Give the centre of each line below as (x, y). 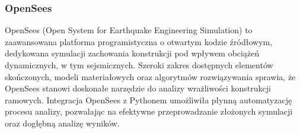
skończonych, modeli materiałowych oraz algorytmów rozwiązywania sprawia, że (150, 76)
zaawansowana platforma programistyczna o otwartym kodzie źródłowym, (139, 41)
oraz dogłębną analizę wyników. (62, 123)
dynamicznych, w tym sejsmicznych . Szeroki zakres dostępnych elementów (139, 65)
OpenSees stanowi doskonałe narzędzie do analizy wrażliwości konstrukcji (138, 88)
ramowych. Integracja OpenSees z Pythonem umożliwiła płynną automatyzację (149, 99)
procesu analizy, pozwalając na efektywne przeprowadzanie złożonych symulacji (149, 111)
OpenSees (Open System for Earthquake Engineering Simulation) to (129, 30)
